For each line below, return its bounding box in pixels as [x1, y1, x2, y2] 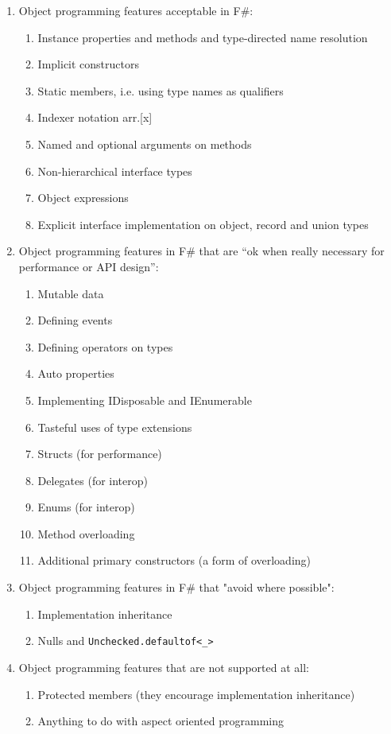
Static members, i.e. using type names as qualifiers [37, 82, 284, 99]
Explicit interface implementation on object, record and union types [37, 216, 369, 232]
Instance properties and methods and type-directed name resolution [37, 29, 368, 45]
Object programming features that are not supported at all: [18, 658, 309, 675]
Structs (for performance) [37, 445, 162, 462]
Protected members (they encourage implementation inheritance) [37, 685, 355, 702]
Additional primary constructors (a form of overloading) [37, 552, 312, 569]
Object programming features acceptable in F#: [18, 2, 254, 18]
